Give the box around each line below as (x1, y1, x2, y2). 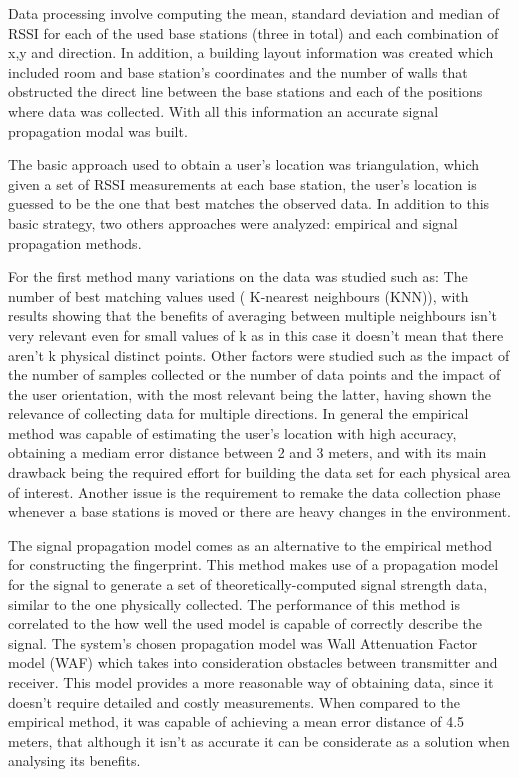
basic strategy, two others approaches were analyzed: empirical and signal (8, 212, 458, 233)
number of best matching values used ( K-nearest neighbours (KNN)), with (8, 285, 469, 306)
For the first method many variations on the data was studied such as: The (8, 266, 468, 287)
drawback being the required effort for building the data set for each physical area (8, 462, 511, 483)
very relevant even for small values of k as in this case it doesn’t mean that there (8, 324, 504, 345)
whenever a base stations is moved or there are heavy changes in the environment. (8, 501, 511, 522)
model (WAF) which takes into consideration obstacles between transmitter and (8, 652, 498, 673)
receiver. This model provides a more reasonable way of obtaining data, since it (8, 672, 494, 692)
